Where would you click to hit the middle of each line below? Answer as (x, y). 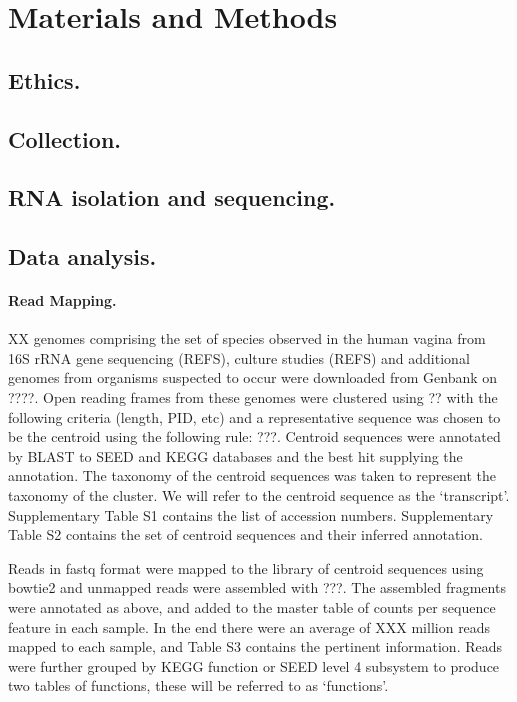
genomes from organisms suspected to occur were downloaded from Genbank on (253, 377)
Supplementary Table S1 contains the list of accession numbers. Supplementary (251, 514)
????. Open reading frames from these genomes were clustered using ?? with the (253, 397)
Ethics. (44, 79)
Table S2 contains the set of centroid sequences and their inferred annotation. (245, 534)
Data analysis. (82, 256)
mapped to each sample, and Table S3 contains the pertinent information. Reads (255, 646)
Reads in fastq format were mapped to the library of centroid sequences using (246, 567)
